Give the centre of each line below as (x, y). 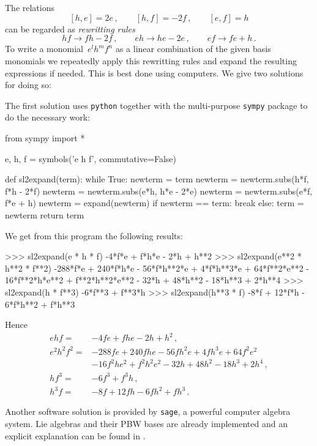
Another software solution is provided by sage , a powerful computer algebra (148, 411)
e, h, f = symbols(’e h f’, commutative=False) (91, 158)
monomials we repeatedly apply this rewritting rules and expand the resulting (151, 60)
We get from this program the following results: (94, 235)
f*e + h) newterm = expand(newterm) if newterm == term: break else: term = (155, 203)
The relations (30, 8)
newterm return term (45, 214)
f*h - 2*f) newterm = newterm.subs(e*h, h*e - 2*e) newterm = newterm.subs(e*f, (159, 191)
